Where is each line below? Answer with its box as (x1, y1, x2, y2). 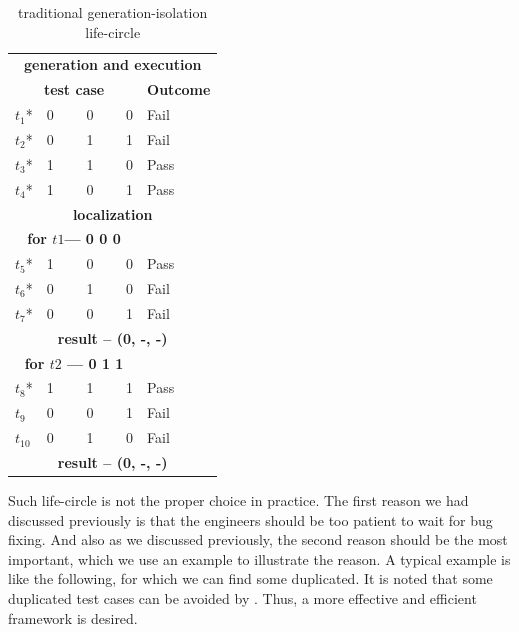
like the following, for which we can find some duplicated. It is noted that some (8, 568, 493, 589)
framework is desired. (8, 607, 138, 628)
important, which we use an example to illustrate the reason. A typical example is (8, 548, 511, 569)
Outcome (147, 79, 211, 100)
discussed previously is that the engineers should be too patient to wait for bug (8, 509, 493, 530)
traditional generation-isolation (18, 2, 208, 22)
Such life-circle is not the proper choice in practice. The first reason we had (8, 490, 469, 511)
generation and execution (23, 54, 202, 75)
